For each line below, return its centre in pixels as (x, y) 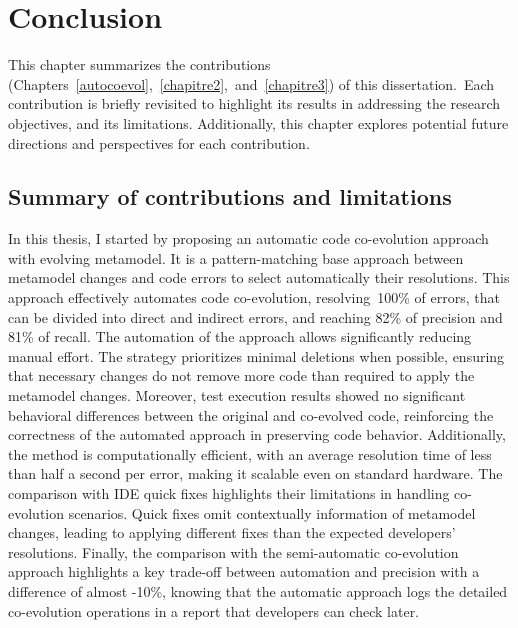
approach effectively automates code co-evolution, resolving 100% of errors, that (254, 297)
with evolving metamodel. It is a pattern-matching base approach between (236, 257)
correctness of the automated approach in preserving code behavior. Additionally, (257, 434)
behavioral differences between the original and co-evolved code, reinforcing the (251, 414)
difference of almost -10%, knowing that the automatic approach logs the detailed (258, 590)
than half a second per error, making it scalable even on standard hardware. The (255, 473)
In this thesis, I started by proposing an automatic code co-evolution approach (248, 238)
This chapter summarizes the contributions (139, 64)
